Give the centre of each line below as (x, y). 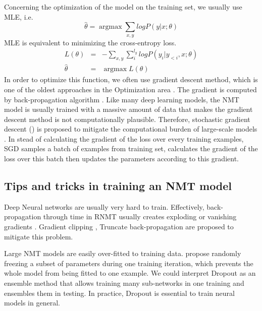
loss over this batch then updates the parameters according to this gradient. (121, 159)
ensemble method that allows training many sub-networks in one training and (124, 283)
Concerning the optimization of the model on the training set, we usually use (123, 7)
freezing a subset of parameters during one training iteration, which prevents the (129, 263)
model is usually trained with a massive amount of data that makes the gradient (128, 109)
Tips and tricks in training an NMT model (118, 186)
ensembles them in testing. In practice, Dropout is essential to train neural (119, 293)
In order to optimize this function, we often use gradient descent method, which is (131, 79)
